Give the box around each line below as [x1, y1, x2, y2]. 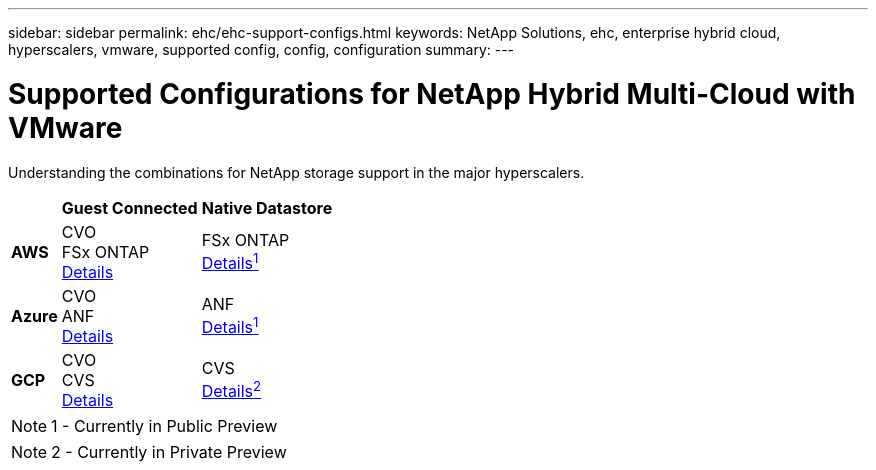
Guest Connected [61, 197, 198, 218]
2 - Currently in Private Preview [51, 441, 287, 462]
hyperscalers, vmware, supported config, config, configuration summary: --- [8, 41, 515, 58]
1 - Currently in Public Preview [51, 415, 278, 436]
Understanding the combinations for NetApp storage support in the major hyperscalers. [8, 163, 585, 181]
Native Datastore [201, 197, 333, 218]
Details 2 [201, 377, 262, 402]
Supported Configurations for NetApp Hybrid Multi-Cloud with [8, 76, 856, 111]
